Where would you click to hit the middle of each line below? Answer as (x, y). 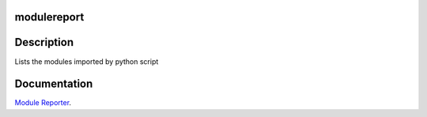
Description (44, 42)
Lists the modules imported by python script (87, 61)
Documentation (54, 84)
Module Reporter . (43, 103)
